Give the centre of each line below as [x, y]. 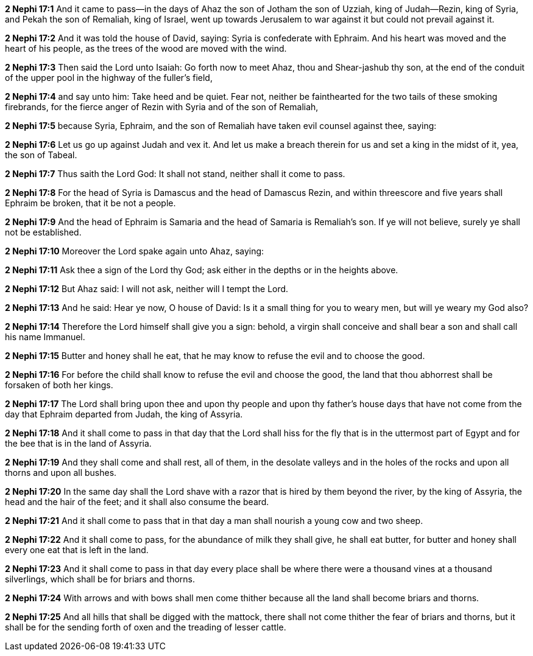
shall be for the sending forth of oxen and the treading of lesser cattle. [146, 627]
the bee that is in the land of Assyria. [78, 443]
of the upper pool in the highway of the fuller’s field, [109, 78]
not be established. [43, 232]
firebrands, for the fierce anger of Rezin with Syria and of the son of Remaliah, [162, 107]
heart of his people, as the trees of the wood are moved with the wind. [146, 48]
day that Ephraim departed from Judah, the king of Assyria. [124, 414]
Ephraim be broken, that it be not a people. [90, 203]
